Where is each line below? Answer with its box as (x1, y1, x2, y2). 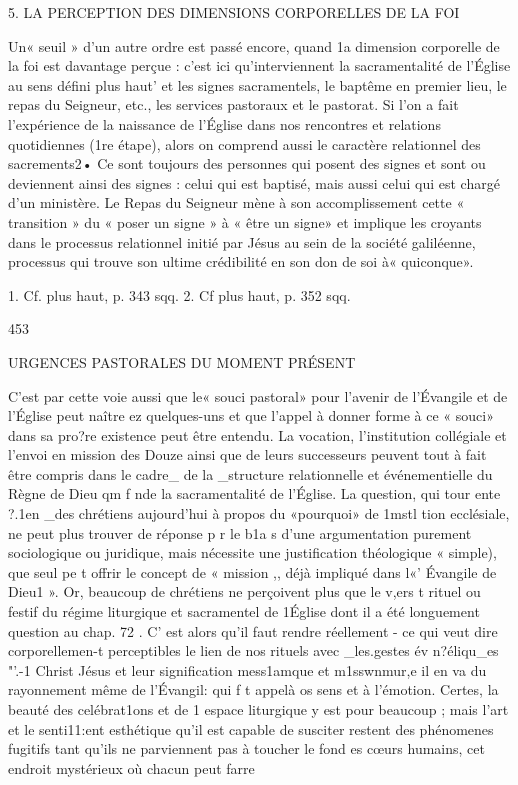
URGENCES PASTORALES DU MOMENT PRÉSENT (8, 351, 356, 372)
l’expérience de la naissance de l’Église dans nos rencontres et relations (8, 113, 441, 134)
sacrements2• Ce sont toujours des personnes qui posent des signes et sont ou (8, 153, 486, 174)
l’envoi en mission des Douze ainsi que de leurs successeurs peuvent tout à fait (8, 444, 487, 465)
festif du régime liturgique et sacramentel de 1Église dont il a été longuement (8, 601, 480, 622)
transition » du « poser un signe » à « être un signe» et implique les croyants (8, 211, 482, 232)
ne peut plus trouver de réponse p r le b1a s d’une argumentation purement (8, 522, 472, 543)
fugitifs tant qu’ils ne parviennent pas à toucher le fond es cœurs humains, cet (8, 738, 485, 759)
